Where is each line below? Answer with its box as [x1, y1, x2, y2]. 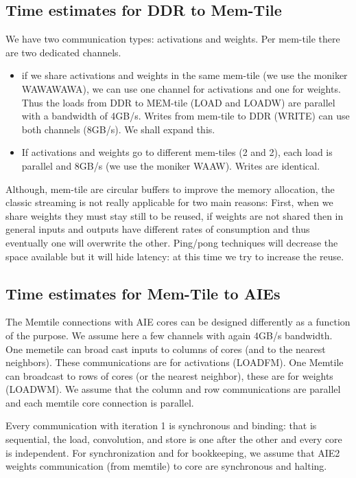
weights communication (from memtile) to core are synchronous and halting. [5, 459, 327, 473]
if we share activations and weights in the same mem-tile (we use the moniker [21, 68, 348, 82]
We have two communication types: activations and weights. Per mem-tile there [5, 32, 340, 46]
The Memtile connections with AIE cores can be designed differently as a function [5, 315, 351, 329]
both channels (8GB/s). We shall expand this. [21, 122, 215, 136]
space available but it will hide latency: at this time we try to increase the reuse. [5, 249, 344, 263]
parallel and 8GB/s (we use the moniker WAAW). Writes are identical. [21, 158, 320, 172]
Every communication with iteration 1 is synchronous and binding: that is [5, 418, 317, 433]
